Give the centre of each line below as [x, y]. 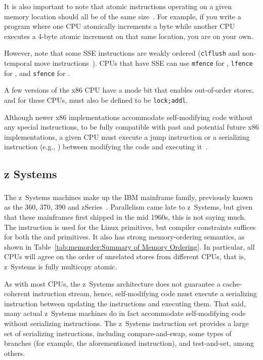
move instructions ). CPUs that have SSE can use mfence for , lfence [143, 63]
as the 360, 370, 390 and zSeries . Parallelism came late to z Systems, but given [128, 207]
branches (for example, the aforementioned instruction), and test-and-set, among [129, 343]
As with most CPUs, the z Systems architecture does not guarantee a [112, 283]
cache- [232, 283]
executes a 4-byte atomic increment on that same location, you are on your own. [129, 36]
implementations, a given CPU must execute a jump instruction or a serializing [127, 136]
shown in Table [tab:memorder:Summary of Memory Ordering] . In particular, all [129, 246]
